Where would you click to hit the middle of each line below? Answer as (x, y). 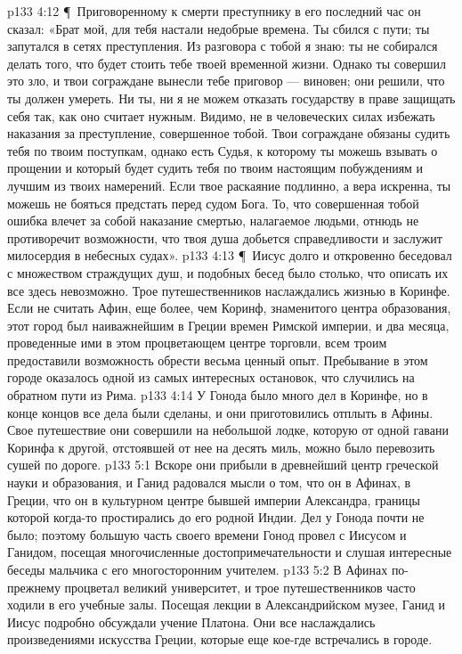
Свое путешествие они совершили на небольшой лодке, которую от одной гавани (228, 430)
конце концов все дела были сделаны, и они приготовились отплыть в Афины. (220, 412)
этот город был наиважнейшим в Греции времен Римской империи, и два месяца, (228, 325)
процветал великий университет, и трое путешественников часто (240, 587)
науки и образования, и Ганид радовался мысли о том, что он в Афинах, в (209, 482)
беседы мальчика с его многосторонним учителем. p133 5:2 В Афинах (198, 569)
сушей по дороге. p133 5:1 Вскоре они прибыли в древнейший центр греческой (223, 465)
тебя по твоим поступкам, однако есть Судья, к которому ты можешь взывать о (223, 150)
